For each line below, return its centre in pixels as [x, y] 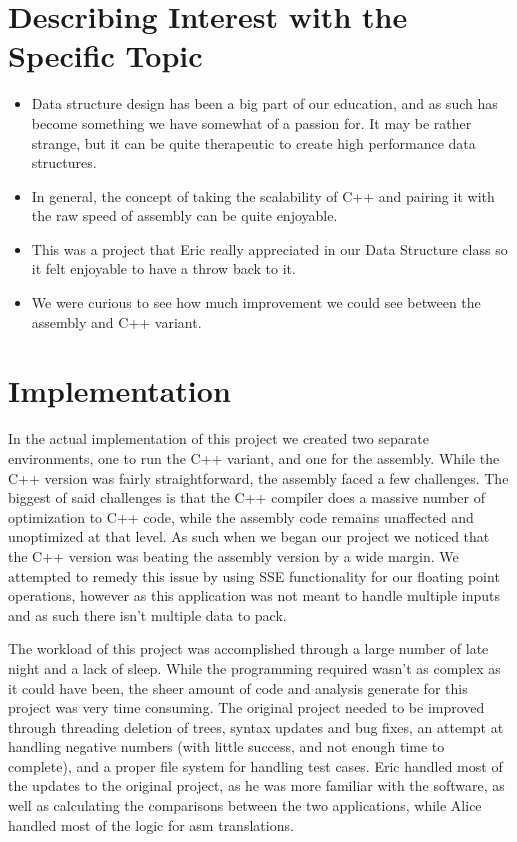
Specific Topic [105, 55]
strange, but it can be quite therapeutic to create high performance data [253, 142]
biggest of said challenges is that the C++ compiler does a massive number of [246, 497]
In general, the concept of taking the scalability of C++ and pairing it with [263, 195]
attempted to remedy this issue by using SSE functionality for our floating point [254, 575]
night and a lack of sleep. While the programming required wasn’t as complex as [254, 667]
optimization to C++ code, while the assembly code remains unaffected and [241, 516]
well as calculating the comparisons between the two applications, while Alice [245, 805]
